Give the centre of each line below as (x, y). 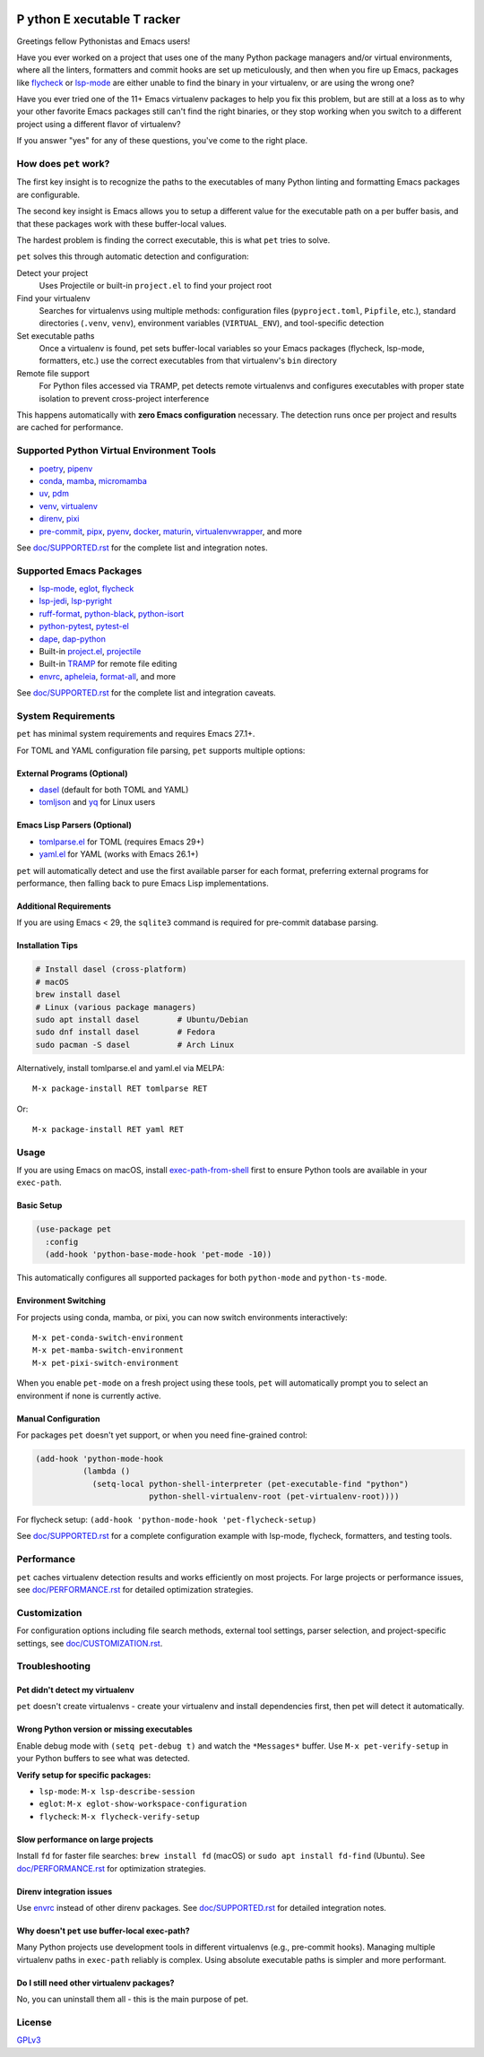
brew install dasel (78, 994)
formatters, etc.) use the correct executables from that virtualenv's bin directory (188, 361)
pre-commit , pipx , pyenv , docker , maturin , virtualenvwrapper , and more (170, 531)
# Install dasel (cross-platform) (111, 969)
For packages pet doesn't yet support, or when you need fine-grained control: (162, 1435)
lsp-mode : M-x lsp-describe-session (117, 1792)
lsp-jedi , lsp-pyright (75, 601)
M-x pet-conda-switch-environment (108, 1337)
